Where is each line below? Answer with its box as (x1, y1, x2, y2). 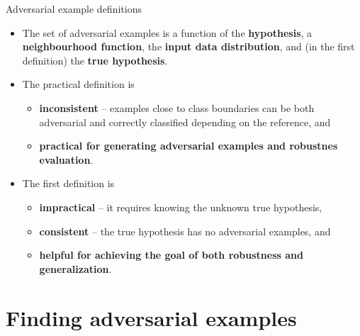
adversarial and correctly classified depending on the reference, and (39, 114, 331, 129)
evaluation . (39, 152, 94, 167)
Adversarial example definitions (6, 1, 142, 16)
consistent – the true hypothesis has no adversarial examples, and (39, 223, 331, 238)
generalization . (39, 261, 112, 276)
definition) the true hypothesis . (22, 52, 168, 67)
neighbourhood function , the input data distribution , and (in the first (22, 39, 355, 54)
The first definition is (22, 176, 115, 191)
